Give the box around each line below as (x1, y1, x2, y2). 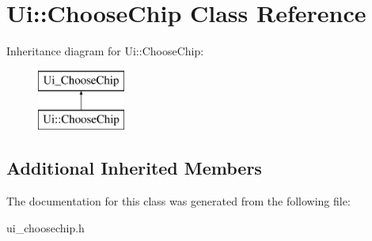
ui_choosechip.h (6, 219, 85, 235)
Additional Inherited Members (6, 156, 262, 180)
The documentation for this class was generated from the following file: (6, 193, 351, 209)
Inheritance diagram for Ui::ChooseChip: (6, 43, 204, 59)
